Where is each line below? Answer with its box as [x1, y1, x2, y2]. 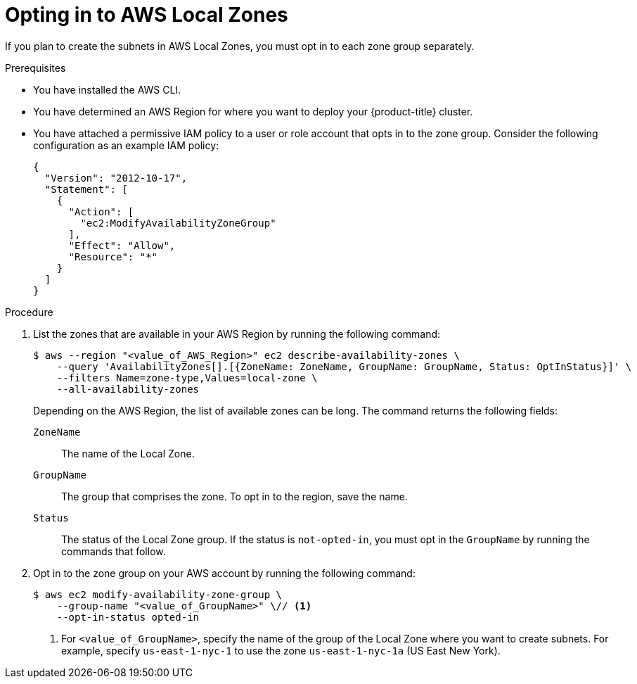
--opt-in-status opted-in [56, 611, 200, 623]
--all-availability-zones [56, 383, 200, 395]
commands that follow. [61, 545, 166, 557]
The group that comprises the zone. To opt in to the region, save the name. [61, 490, 408, 502]
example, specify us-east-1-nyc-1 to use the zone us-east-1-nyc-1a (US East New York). [61, 644, 501, 657]
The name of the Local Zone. [61, 447, 195, 460]
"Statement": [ [44, 183, 128, 195]
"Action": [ [68, 205, 134, 217]
